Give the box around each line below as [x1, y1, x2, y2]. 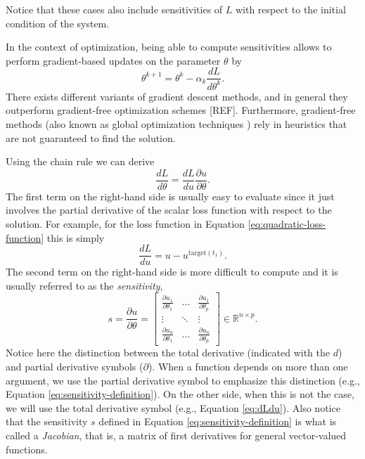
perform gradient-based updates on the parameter [6, 53, 221, 67]
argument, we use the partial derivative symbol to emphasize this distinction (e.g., [6, 373, 360, 387]
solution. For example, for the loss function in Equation [6, 216, 245, 231]
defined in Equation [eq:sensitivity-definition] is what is [98, 414, 337, 429]
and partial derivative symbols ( [6, 359, 143, 373]
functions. [6, 441, 48, 456]
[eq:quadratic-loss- [248, 216, 326, 231]
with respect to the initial [235, 2, 346, 16]
